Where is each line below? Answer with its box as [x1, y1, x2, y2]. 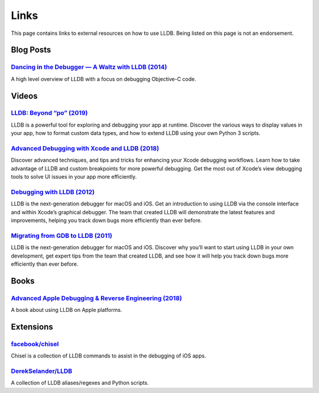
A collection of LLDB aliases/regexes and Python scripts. [11, 379, 149, 386]
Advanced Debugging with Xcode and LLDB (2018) [11, 144, 159, 153]
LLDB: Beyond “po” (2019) [11, 109, 88, 117]
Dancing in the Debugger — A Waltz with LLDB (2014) [11, 63, 168, 71]
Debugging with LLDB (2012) [11, 188, 95, 196]
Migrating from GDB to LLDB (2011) [11, 231, 112, 240]
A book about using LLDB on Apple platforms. [11, 307, 122, 314]
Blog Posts [11, 45, 51, 55]
